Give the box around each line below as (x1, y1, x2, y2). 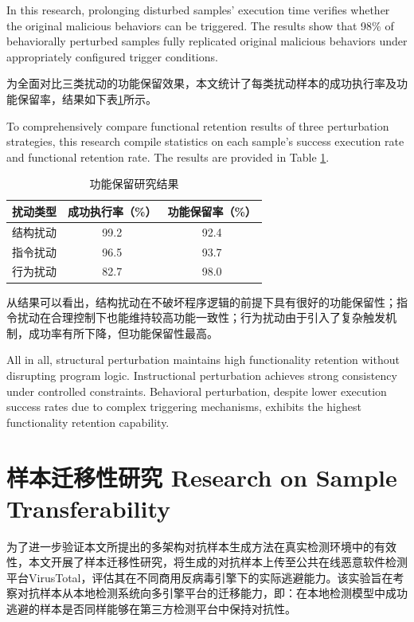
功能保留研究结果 (89, 175, 179, 192)
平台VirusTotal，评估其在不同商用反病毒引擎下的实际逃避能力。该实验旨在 (6, 569, 393, 585)
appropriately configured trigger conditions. (6, 48, 218, 65)
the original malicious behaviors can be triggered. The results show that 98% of (6, 17, 394, 33)
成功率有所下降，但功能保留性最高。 (28, 324, 218, 341)
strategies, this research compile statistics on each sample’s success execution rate (6, 133, 404, 150)
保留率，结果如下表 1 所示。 (17, 90, 157, 107)
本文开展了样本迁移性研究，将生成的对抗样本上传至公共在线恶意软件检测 (28, 554, 408, 570)
